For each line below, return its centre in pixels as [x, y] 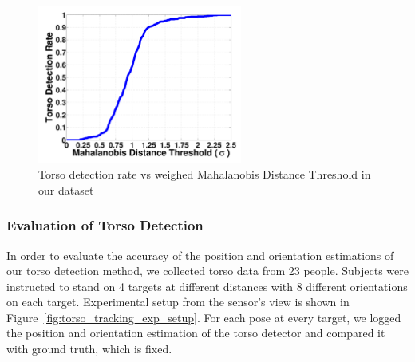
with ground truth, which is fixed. [89, 349]
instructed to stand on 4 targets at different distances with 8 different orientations [207, 286]
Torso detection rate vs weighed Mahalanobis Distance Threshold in [205, 174]
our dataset [66, 189]
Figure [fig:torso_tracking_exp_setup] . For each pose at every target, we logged [204, 317]
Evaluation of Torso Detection [105, 225]
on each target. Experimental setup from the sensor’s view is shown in [178, 302]
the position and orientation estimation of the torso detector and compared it [196, 333]
